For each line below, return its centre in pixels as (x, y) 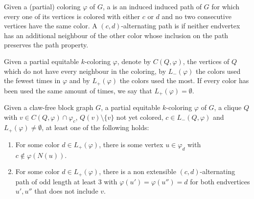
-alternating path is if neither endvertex (181, 26)
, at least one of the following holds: (95, 127)
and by (80, 80)
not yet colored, (140, 117)
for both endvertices (220, 181)
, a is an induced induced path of (152, 6)
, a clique (228, 107)
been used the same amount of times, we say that (78, 90)
